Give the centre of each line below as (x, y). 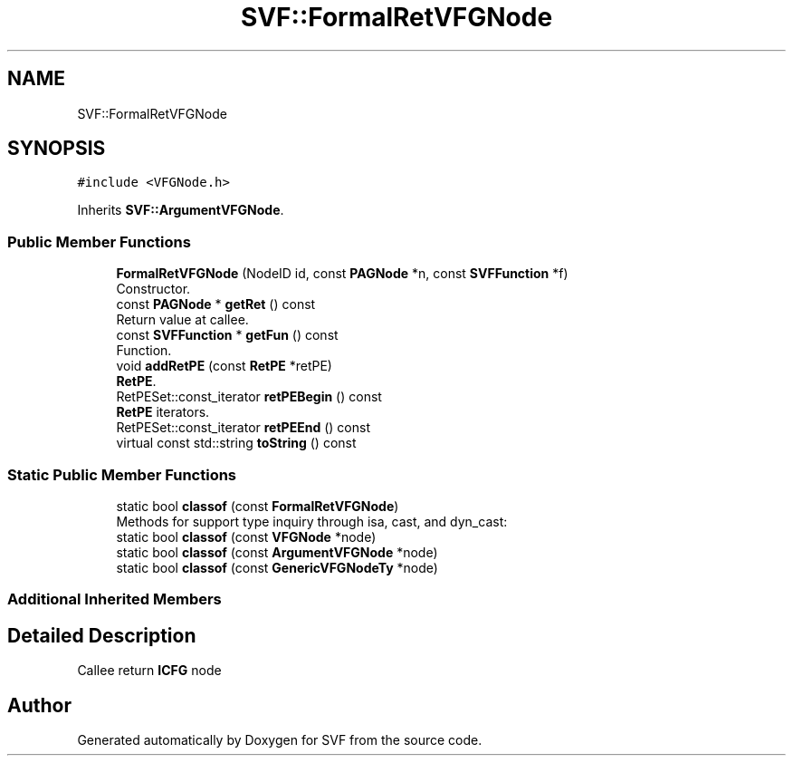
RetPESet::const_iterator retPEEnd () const (243, 428)
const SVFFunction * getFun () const (227, 335)
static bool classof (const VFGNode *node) (246, 536)
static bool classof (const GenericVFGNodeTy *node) (277, 567)
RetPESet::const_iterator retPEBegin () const (249, 397)
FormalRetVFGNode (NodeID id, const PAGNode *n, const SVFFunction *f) (342, 274)
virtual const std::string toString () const (236, 443)
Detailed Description (102, 635)
